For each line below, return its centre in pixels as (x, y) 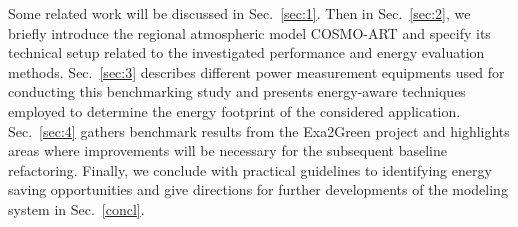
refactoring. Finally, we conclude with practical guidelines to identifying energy (250, 169)
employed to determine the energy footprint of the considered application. (234, 110)
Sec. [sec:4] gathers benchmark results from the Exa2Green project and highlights (259, 130)
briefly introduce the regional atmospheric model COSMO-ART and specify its (249, 32)
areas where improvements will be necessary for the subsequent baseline (227, 150)
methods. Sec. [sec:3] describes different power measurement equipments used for (256, 71)
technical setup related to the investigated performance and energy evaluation (246, 52)
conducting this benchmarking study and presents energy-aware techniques (237, 91)
